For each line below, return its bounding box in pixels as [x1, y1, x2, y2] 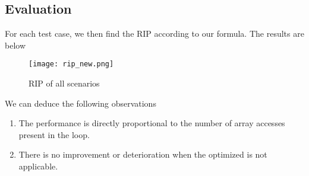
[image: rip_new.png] [29, 60, 114, 69]
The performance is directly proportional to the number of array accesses [18, 117, 285, 129]
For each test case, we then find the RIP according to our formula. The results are [5, 27, 304, 40]
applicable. [18, 160, 58, 172]
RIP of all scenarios [29, 77, 100, 89]
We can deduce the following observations [5, 97, 156, 109]
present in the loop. [18, 128, 90, 140]
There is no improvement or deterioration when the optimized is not [18, 148, 267, 161]
